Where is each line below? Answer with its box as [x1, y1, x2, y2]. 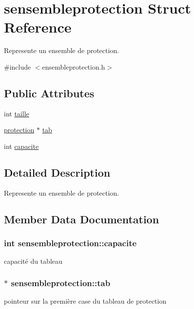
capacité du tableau [4, 256, 62, 266]
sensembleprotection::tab [11, 276, 111, 289]
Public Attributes [4, 85, 95, 100]
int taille [4, 108, 29, 118]
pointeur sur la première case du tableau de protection [4, 296, 167, 306]
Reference [4, 17, 72, 37]
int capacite [4, 141, 39, 151]
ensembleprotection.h [42, 61, 105, 72]
